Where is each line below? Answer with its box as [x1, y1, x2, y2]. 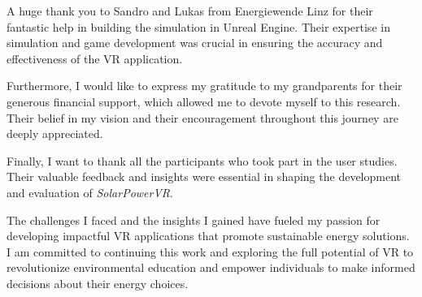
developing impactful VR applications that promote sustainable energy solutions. [7, 227, 410, 244]
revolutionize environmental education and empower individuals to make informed [7, 259, 415, 276]
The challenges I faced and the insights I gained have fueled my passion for [7, 211, 381, 228]
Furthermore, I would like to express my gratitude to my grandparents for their [7, 77, 402, 94]
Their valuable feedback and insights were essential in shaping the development [7, 168, 401, 185]
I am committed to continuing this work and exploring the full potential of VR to [7, 243, 414, 260]
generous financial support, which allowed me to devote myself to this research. [7, 93, 401, 110]
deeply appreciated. [7, 125, 103, 142]
